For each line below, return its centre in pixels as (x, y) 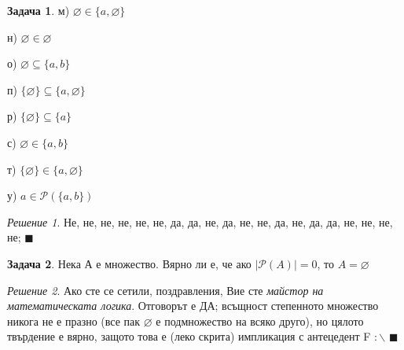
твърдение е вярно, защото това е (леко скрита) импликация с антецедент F (189, 336)
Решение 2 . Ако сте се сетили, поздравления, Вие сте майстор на (165, 290)
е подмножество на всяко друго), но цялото (260, 321)
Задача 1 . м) (39, 10)
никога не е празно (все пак (74, 321)
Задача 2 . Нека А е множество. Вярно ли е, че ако (129, 263)
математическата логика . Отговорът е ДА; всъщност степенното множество (193, 306)
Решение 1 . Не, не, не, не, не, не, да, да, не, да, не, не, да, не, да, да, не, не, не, (200, 221)
